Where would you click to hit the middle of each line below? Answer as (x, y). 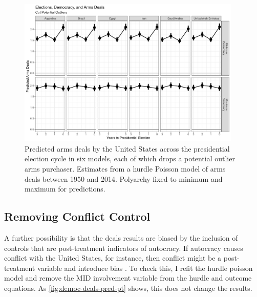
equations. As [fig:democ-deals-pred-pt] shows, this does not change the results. (128, 288)
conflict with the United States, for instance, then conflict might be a (113, 258)
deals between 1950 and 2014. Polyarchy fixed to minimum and (124, 178)
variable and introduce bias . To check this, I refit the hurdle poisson (145, 268)
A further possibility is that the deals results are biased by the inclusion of (121, 238)
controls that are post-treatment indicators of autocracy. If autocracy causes (124, 248)
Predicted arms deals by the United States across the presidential (127, 148)
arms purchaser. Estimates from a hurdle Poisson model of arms (125, 169)
